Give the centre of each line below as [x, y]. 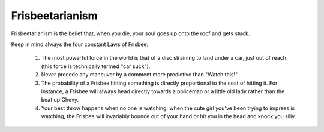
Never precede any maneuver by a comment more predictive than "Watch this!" [139, 75]
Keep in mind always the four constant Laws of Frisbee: [80, 44]
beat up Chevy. [60, 100]
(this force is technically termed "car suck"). [96, 66]
